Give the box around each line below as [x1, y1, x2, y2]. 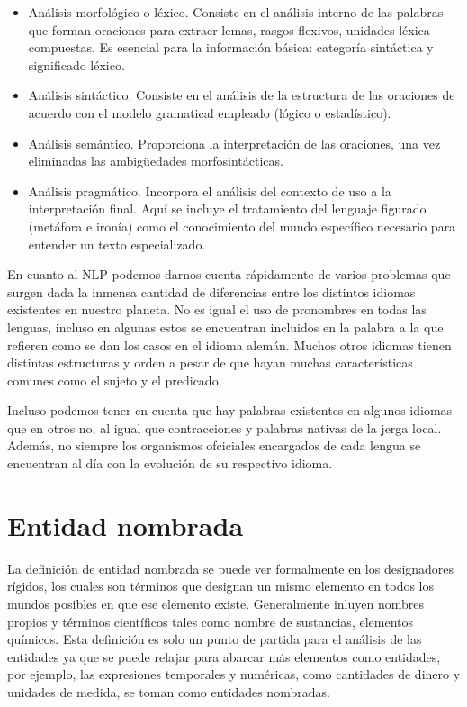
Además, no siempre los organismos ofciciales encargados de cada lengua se [7, 436, 421, 455]
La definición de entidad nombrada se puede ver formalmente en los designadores [7, 558, 454, 577]
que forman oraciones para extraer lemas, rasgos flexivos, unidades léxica [28, 20, 430, 39]
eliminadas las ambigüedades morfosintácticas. [28, 151, 283, 170]
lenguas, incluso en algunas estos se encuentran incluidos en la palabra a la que [7, 317, 444, 336]
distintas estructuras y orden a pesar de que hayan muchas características [7, 353, 413, 372]
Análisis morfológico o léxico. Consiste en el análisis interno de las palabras [28, 3, 444, 21]
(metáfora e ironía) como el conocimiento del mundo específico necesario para [28, 216, 456, 235]
